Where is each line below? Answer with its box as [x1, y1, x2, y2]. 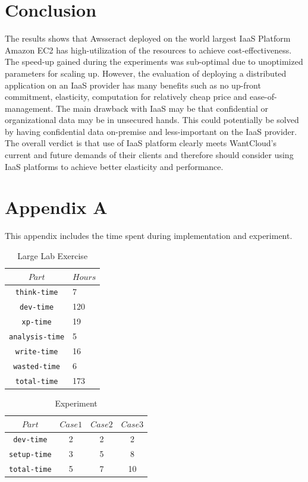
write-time [15, 348, 58, 357]
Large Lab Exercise [17, 249, 88, 262]
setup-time [9, 451, 52, 459]
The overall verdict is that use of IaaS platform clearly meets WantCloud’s [5, 137, 277, 149]
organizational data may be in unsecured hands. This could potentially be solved [5, 114, 299, 126]
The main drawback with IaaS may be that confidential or [55, 102, 269, 114]
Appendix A [5, 195, 108, 219]
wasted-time [13, 362, 60, 371]
